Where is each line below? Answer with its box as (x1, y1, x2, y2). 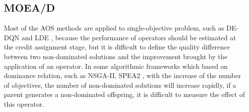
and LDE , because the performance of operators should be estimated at (21, 32, 236, 42)
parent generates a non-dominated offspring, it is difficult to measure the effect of (4, 89, 245, 99)
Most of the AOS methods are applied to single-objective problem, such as (4, 23, 224, 33)
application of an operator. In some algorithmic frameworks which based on (4, 61, 228, 71)
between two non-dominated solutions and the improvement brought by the (4, 51, 228, 61)
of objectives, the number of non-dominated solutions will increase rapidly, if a (4, 80, 236, 90)
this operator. (4, 98, 44, 109)
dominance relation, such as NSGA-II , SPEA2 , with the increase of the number (4, 70, 241, 80)
